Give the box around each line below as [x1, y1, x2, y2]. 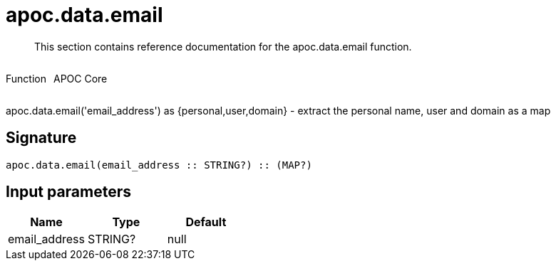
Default [185, 215, 227, 230]
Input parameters [6, 183, 132, 201]
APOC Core [53, 72, 108, 85]
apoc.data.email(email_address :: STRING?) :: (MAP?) [6, 159, 312, 171]
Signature [6, 129, 77, 147]
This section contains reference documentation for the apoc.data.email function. [34, 40, 412, 53]
